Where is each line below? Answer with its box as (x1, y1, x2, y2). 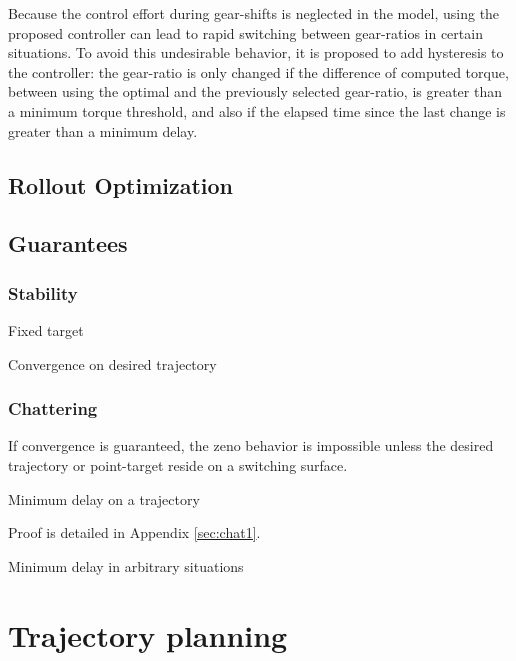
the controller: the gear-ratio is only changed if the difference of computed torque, (8, 61, 509, 82)
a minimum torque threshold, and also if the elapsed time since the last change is (8, 100, 506, 121)
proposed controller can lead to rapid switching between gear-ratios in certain (8, 22, 483, 43)
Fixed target (8, 319, 84, 340)
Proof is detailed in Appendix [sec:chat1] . (8, 522, 261, 543)
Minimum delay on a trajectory (8, 488, 200, 509)
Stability (8, 280, 78, 305)
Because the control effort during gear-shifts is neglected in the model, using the (8, 3, 500, 23)
